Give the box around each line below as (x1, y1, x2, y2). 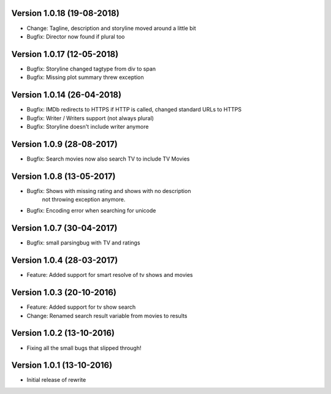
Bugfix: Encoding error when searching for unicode (26, 207, 156, 214)
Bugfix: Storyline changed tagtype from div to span (26, 65, 156, 72)
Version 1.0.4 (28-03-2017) (11, 255, 118, 266)
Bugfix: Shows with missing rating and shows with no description (26, 187, 191, 194)
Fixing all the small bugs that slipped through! (26, 344, 142, 352)
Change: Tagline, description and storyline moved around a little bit (26, 25, 196, 32)
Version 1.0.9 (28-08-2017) (11, 138, 118, 150)
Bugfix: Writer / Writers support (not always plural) (26, 114, 154, 122)
